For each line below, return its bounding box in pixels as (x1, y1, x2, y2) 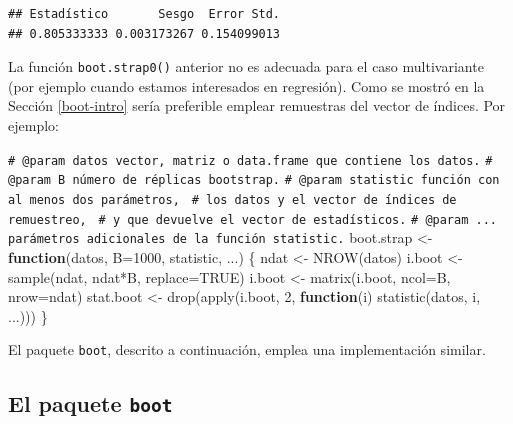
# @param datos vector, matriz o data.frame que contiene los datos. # (8, 153, 493, 168)
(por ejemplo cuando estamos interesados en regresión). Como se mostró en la (8, 75, 485, 96)
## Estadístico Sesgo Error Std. (8, 7, 281, 21)
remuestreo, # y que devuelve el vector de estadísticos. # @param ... (8, 212, 497, 227)
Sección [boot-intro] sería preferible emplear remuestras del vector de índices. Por (8, 95, 506, 116)
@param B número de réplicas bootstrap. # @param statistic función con (8, 173, 500, 188)
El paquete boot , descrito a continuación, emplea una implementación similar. (8, 339, 486, 360)
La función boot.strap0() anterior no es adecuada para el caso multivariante (8, 56, 484, 77)
